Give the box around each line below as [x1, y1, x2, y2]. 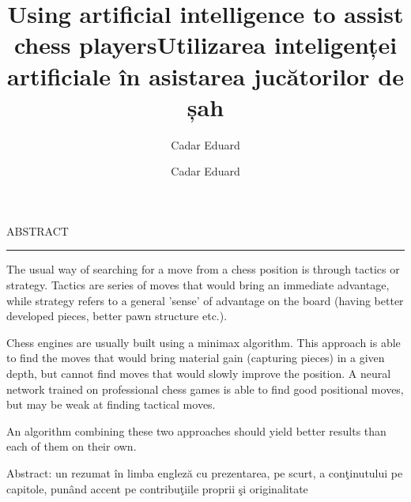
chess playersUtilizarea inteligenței [13, 28, 398, 61]
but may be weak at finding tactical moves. [6, 396, 216, 413]
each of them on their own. [6, 438, 137, 455]
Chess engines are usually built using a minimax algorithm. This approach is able [6, 334, 401, 350]
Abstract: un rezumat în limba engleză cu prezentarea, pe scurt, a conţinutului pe [6, 465, 403, 481]
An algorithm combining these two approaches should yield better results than [6, 422, 386, 439]
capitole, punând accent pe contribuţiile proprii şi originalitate [6, 480, 308, 496]
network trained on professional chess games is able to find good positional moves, [6, 380, 404, 397]
